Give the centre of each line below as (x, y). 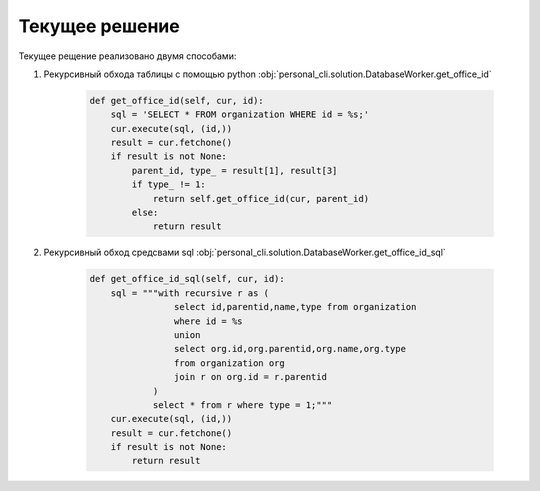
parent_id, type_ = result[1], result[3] (234, 170)
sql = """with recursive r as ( (190, 293)
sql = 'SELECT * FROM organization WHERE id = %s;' (240, 114)
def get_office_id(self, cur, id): (176, 100)
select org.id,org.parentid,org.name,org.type (290, 349)
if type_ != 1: (169, 184)
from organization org (229, 363)
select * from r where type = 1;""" (242, 404)
